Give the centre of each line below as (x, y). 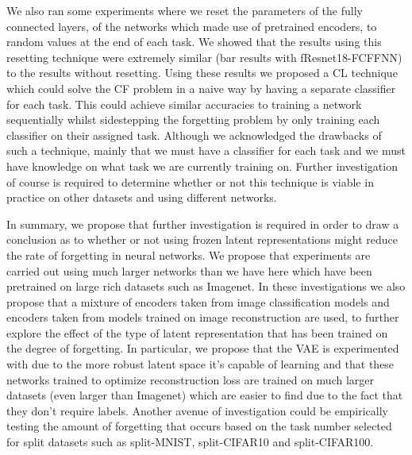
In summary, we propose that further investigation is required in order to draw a (203, 224)
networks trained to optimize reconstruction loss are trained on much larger (190, 379)
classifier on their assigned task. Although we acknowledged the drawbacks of (194, 135)
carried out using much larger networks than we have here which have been (189, 270)
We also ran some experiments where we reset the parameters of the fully (185, 10)
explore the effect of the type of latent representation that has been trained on (197, 332)
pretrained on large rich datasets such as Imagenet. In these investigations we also (206, 286)
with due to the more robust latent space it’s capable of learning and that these (200, 364)
